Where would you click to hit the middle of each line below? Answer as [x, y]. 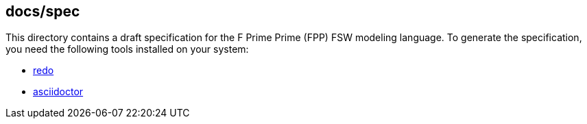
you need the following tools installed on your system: [127, 49]
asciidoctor [58, 92]
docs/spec [43, 11]
